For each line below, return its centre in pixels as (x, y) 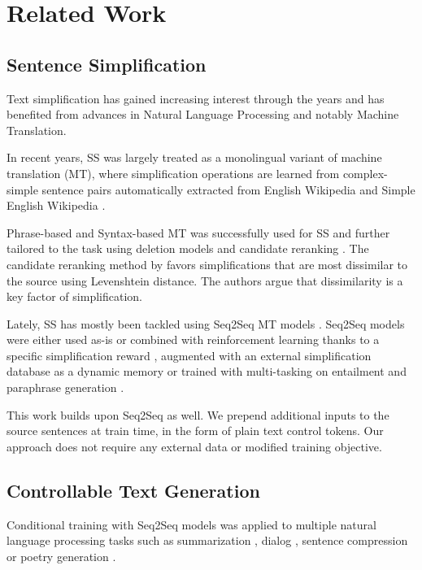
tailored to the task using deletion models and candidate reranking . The (188, 248)
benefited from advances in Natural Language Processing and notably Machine (203, 114)
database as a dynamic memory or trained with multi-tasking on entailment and (207, 371)
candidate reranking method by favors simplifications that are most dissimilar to (207, 264)
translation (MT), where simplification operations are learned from (173, 173)
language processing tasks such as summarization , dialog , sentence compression (207, 540)
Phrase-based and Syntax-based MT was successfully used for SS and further (198, 232)
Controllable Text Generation (133, 490)
